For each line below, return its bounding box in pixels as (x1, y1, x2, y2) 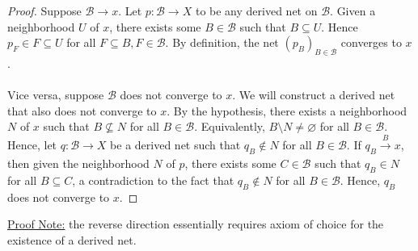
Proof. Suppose (7, 2, 82, 19)
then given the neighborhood (7, 155, 150, 172)
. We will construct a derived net (232, 86, 395, 103)
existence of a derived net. (7, 231, 137, 248)
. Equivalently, (194, 118, 265, 135)
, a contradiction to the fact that (72, 171, 234, 188)
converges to (340, 34, 402, 51)
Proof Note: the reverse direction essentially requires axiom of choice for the (7, 215, 384, 232)
